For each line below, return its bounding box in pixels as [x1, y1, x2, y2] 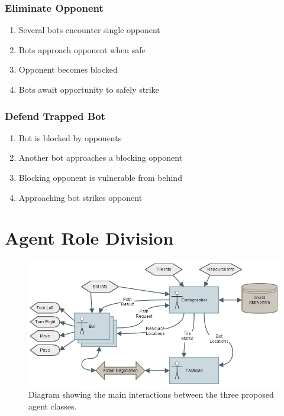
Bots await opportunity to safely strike [18, 83, 159, 95]
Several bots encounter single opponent [18, 24, 160, 36]
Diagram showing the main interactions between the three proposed [28, 388, 274, 401]
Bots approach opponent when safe [18, 43, 146, 56]
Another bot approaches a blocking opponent [18, 151, 183, 164]
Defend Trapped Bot [5, 108, 105, 123]
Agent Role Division [5, 226, 174, 250]
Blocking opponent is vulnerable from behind [18, 171, 182, 183]
